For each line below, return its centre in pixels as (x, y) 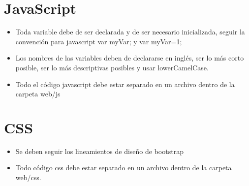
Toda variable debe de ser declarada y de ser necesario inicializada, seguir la (130, 32)
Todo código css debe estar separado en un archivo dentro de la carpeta (124, 168)
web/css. (28, 177)
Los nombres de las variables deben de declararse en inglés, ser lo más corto (130, 58)
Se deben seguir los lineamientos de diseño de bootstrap (99, 151)
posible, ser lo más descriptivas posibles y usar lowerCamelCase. (112, 67)
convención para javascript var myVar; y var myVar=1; (99, 41)
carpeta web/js (38, 94)
